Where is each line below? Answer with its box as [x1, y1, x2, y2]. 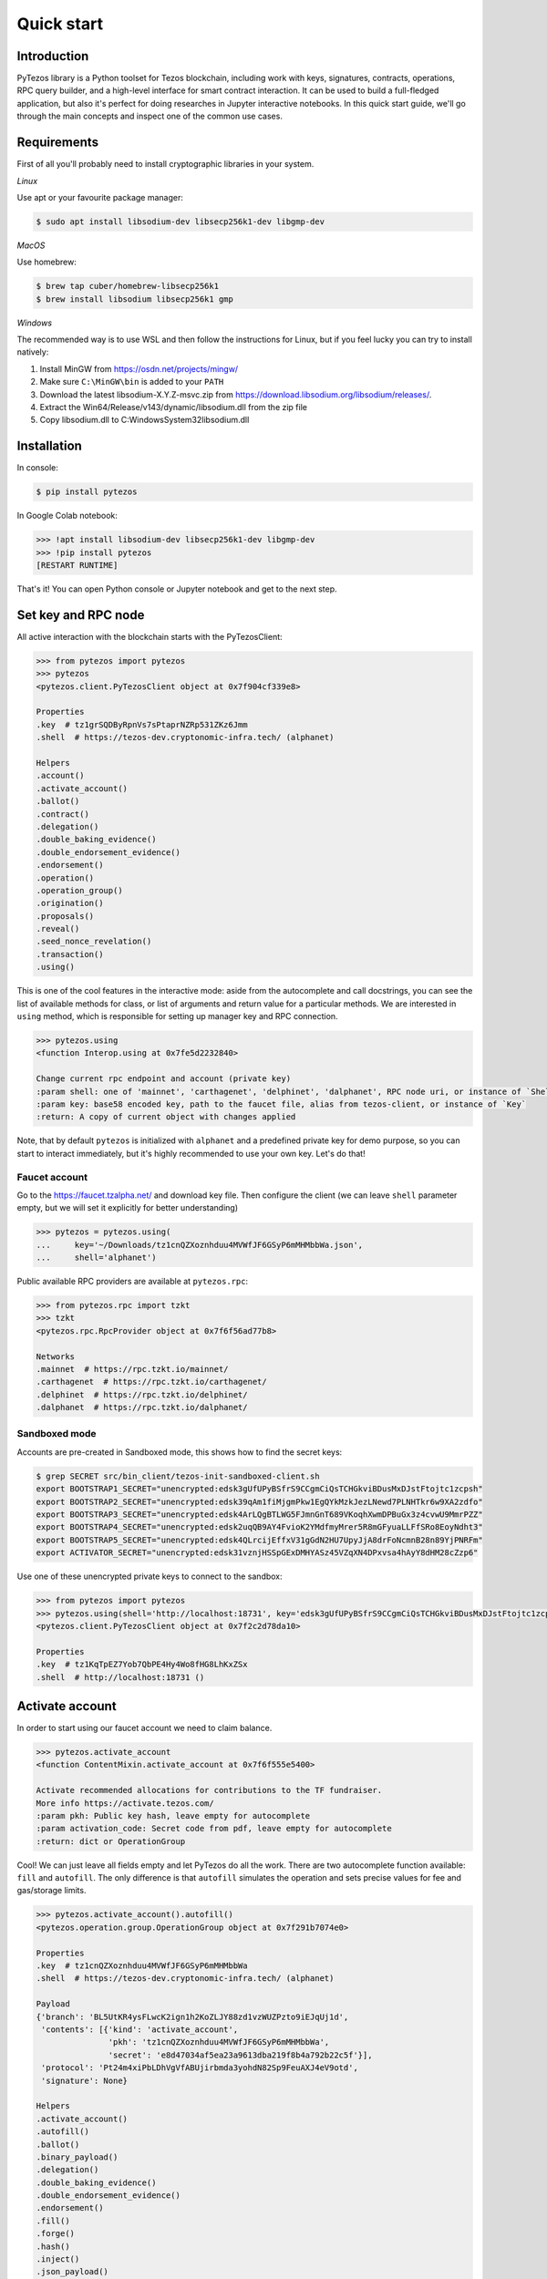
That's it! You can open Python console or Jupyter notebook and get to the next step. [16, 583, 337, 594]
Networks [36, 1351, 76, 1362]
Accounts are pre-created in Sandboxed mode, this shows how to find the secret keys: [16, 1446, 343, 1458]
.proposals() [36, 911, 95, 921]
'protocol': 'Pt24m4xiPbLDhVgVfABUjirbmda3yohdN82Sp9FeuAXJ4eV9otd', [41, 2063, 359, 2073]
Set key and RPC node [16, 607, 145, 623]
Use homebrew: [16, 256, 77, 268]
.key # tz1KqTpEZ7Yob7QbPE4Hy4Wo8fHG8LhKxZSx [36, 1659, 248, 1670]
